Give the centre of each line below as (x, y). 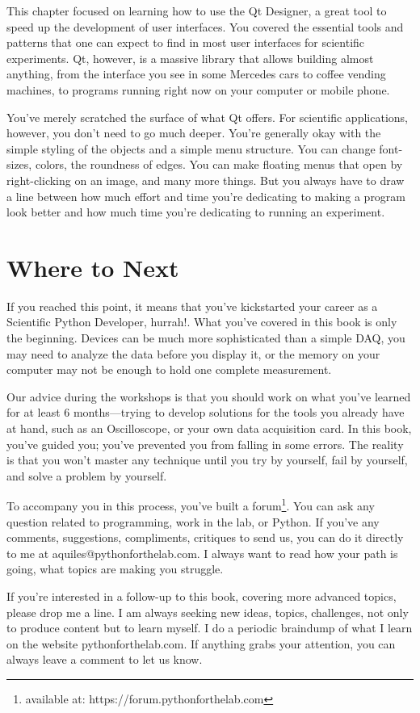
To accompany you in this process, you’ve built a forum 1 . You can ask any (191, 505)
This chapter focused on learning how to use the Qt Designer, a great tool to (197, 10)
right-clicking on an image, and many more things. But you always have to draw (206, 180)
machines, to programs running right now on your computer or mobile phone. (198, 89)
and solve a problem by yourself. (87, 475)
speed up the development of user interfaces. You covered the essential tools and (205, 26)
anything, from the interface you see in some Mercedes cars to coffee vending (196, 74)
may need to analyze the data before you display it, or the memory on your (193, 353)
